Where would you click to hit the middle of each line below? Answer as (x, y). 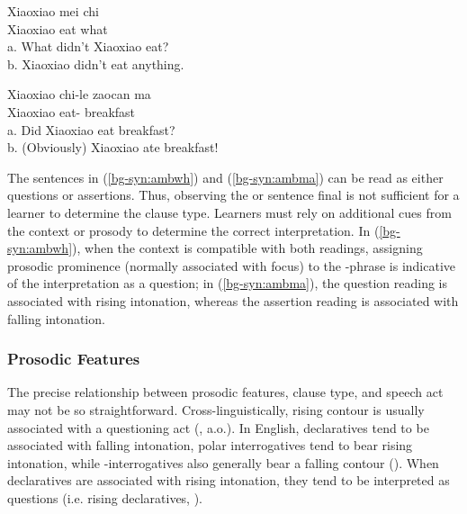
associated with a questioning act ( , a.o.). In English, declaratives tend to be (218, 427)
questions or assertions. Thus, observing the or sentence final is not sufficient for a (233, 195)
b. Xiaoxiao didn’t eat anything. (96, 63)
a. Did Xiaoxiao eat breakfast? (91, 129)
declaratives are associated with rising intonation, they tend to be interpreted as (229, 480)
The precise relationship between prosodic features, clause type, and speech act (225, 392)
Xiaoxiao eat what (58, 28)
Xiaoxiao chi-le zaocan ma (79, 94)
